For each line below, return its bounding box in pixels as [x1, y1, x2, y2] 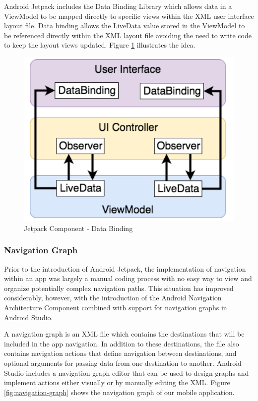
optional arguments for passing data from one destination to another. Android [4, 357, 242, 368]
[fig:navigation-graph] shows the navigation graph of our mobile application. [4, 387, 235, 397]
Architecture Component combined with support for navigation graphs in [4, 302, 227, 313]
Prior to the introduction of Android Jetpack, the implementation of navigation [4, 263, 246, 274]
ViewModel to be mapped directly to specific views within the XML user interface [4, 10, 254, 21]
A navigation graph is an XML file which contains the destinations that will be [4, 329, 245, 339]
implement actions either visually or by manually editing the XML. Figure [4, 377, 230, 388]
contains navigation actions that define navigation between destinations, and [4, 348, 237, 358]
